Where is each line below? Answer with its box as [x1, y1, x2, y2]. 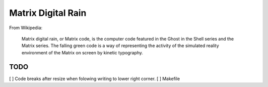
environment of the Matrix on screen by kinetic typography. [21, 49, 143, 55]
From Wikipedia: [9, 25, 43, 31]
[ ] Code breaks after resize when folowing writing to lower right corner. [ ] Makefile [9, 76, 180, 82]
